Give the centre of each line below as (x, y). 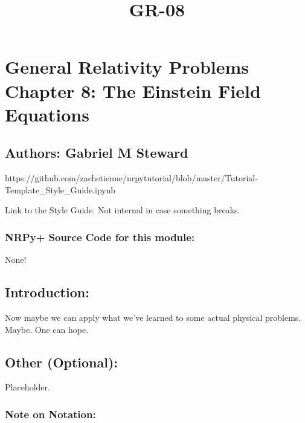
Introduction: (47, 292)
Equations (47, 114)
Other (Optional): (62, 362)
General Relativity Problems (127, 67)
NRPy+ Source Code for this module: (100, 237)
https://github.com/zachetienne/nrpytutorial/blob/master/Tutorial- (131, 178)
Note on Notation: (50, 414)
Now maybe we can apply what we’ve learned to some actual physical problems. (153, 317)
